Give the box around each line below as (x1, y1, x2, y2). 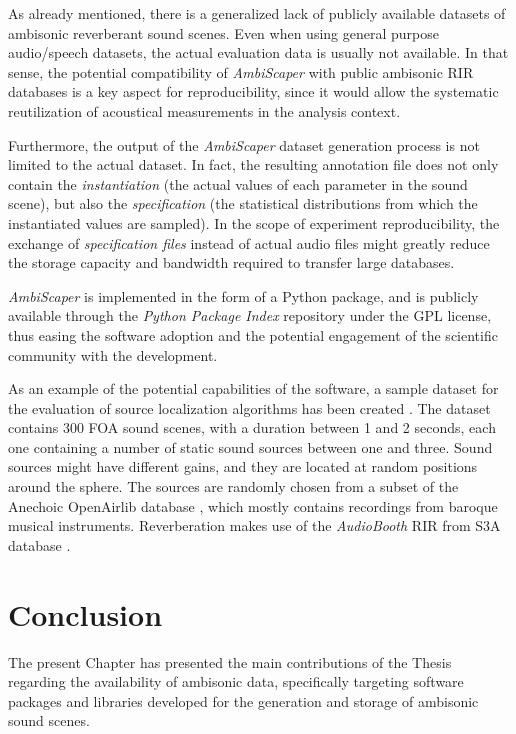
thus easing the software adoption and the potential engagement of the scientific (8, 324, 498, 345)
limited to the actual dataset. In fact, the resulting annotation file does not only (8, 154, 499, 175)
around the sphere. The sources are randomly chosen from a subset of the (8, 476, 459, 497)
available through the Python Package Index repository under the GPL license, (8, 305, 492, 326)
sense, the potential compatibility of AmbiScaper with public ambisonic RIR (8, 61, 474, 82)
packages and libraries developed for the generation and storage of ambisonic (8, 690, 479, 711)
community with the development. (8, 344, 218, 365)
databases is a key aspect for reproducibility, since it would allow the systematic (8, 81, 499, 102)
